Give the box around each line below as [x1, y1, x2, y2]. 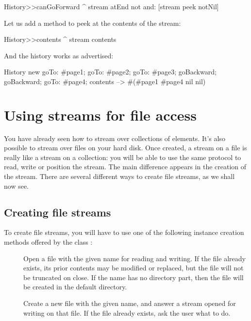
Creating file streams [4, 204, 111, 219]
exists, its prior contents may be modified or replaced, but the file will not [23, 263, 244, 273]
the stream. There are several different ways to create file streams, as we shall [4, 171, 235, 181]
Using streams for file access [4, 105, 197, 125]
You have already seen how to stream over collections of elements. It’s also [4, 133, 225, 143]
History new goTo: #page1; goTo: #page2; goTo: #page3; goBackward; [4, 67, 217, 77]
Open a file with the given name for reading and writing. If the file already [23, 253, 246, 263]
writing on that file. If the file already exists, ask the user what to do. [23, 307, 231, 318]
